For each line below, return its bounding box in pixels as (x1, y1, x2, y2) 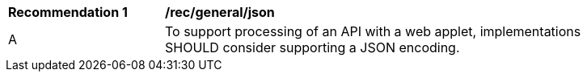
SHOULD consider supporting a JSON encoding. (165, 39, 460, 55)
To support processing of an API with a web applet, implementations (165, 23, 581, 39)
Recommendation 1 (8, 4, 128, 20)
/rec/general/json (165, 4, 275, 20)
